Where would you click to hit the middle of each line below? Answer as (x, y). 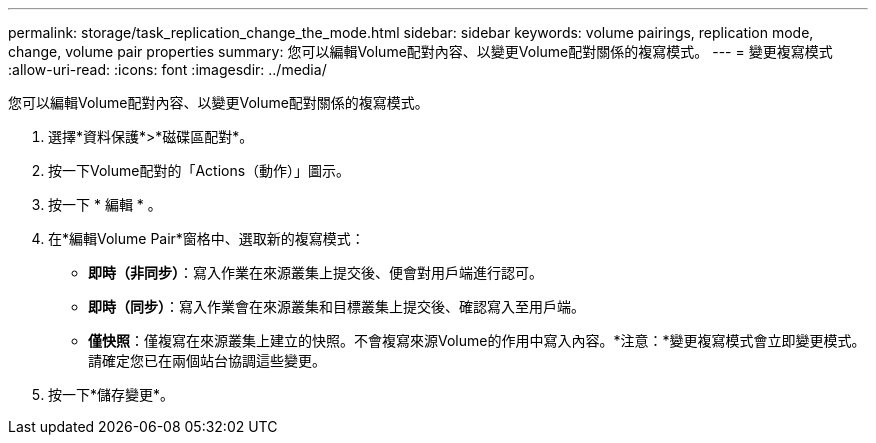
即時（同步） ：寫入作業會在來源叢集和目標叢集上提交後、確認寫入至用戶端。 (336, 306)
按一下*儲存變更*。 (111, 394)
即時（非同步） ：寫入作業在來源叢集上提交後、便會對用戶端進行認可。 (315, 272)
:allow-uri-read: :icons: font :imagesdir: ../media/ (167, 69)
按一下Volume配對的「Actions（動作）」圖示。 (199, 170)
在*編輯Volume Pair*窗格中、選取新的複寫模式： (206, 238)
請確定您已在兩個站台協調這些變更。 (207, 360)
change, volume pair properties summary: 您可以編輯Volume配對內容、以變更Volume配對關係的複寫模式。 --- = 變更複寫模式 (420, 51)
